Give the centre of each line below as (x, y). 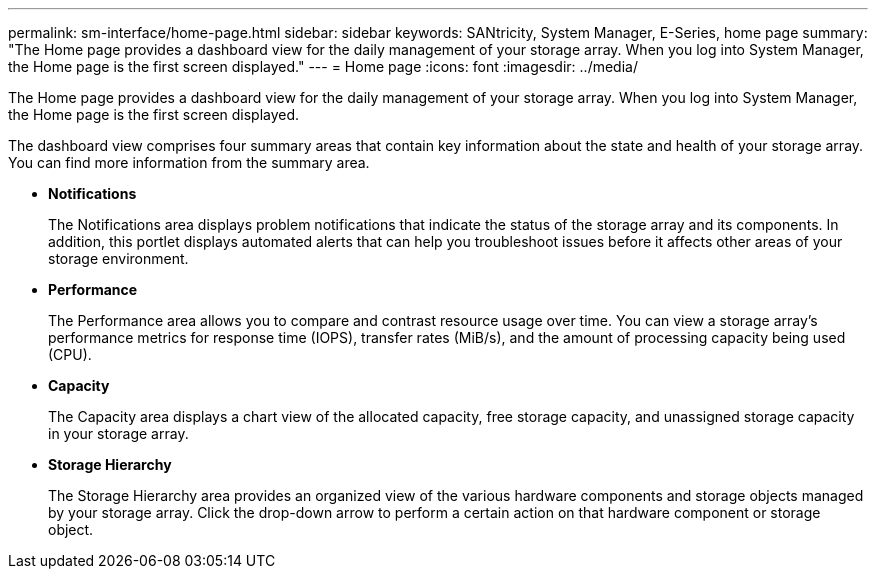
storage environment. (118, 258)
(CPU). (70, 354)
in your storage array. (118, 433)
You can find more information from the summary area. (189, 162)
